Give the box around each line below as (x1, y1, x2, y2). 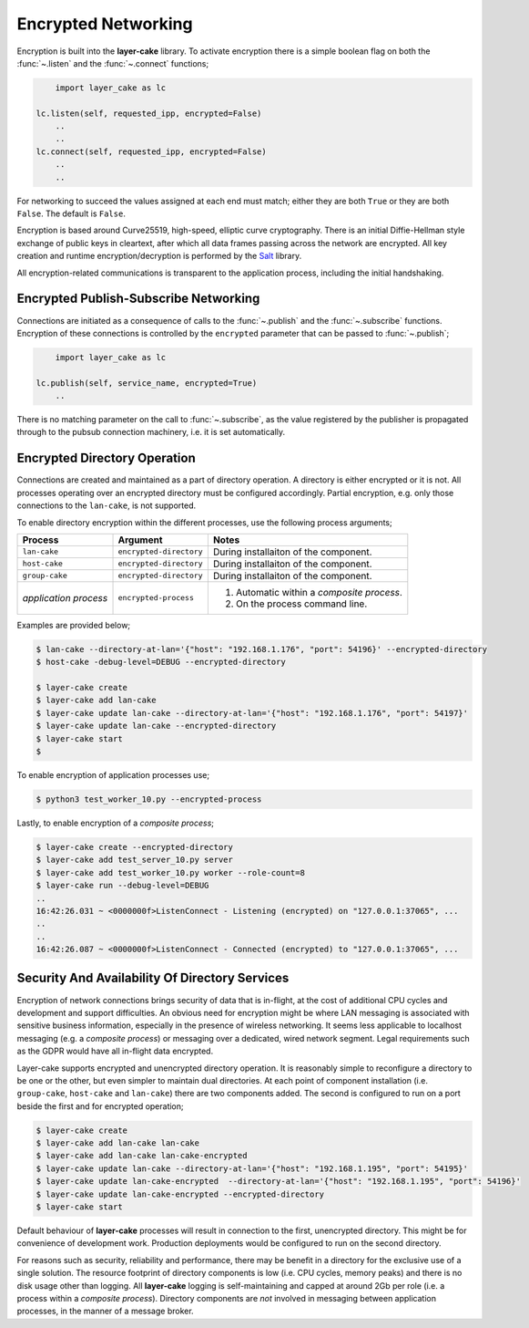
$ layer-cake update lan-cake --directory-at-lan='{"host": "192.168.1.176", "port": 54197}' (36, 708, 469, 718)
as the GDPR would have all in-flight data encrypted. (16, 1045, 214, 1057)
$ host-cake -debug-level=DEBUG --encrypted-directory (36, 657, 286, 668)
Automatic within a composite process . (235, 586, 402, 598)
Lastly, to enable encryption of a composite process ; (16, 817, 214, 828)
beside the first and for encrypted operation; (16, 1100, 184, 1112)
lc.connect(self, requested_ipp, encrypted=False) (36, 146, 268, 157)
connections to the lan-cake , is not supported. (16, 500, 197, 511)
